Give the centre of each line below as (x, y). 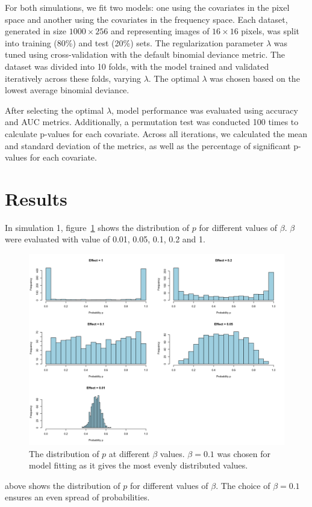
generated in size (36, 31)
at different (129, 453)
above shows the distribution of (63, 485)
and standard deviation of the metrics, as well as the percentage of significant (148, 145)
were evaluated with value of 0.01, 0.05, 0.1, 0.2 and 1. (105, 239)
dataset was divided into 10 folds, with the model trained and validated (137, 66)
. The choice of (243, 485)
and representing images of (160, 31)
